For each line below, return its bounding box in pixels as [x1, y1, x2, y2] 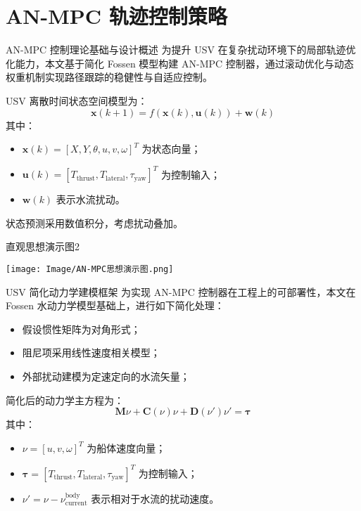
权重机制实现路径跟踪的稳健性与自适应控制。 [6, 70, 213, 84]
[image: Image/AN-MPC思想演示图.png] [6, 264, 174, 274]
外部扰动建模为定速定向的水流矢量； [22, 369, 190, 383]
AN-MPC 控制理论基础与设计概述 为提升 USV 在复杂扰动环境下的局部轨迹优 [6, 42, 356, 57]
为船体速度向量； [87, 440, 166, 455]
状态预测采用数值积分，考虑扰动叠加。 [6, 215, 183, 230]
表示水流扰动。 [56, 192, 125, 207]
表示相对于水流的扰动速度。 [91, 491, 220, 505]
